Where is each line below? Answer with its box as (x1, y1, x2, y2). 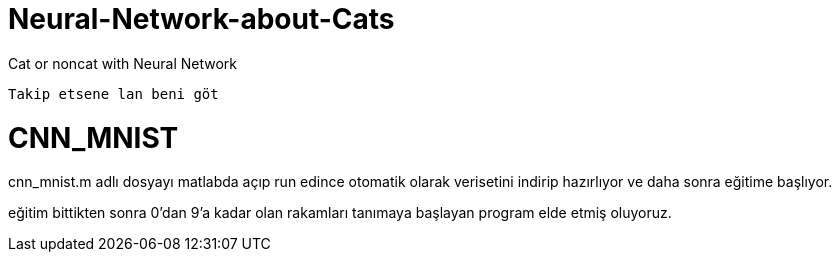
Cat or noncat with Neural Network (8, 54, 238, 72)
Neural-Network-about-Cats (8, 2, 395, 36)
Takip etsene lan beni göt (8, 85, 219, 102)
